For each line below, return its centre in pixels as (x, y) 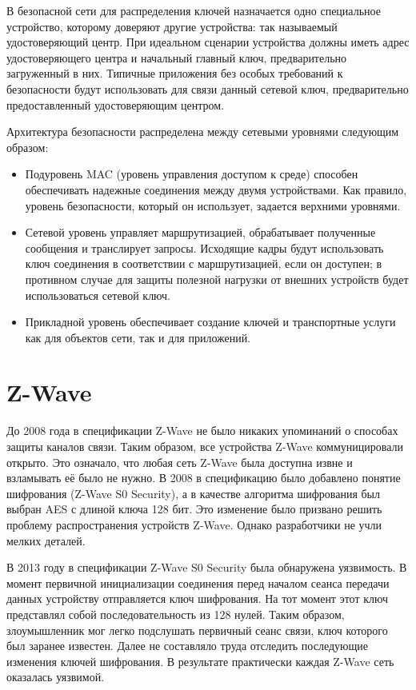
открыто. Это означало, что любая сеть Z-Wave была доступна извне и (180, 462)
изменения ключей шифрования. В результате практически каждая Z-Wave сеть (200, 661)
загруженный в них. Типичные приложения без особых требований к (175, 73)
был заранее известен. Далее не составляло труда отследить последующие (188, 646)
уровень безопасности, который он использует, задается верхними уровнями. (213, 205)
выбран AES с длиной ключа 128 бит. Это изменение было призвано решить (194, 509)
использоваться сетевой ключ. (98, 295)
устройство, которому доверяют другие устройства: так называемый (172, 26)
